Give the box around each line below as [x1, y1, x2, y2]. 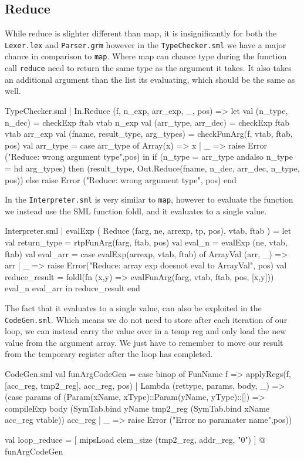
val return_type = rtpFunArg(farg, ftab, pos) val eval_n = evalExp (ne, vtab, [5, 235, 288, 248]
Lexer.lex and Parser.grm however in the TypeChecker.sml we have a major [5, 38, 286, 51]
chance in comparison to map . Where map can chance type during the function [5, 50, 287, 62]
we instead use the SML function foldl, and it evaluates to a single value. [5, 204, 267, 217]
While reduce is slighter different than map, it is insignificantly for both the [5, 27, 277, 39]
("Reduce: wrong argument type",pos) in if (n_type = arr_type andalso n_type [5, 150, 293, 163]
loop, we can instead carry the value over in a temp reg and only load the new [5, 325, 286, 337]
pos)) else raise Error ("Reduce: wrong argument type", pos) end [5, 173, 237, 186]
